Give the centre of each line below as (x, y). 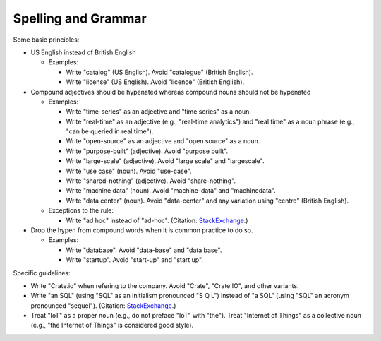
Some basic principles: (46, 40)
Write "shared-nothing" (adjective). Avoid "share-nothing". (151, 181)
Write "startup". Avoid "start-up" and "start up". (135, 260)
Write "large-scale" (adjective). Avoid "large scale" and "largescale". (165, 161)
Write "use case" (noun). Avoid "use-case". (129, 171)
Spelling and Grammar (80, 18)
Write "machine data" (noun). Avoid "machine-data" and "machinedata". (171, 191)
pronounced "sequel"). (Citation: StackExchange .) (103, 305)
